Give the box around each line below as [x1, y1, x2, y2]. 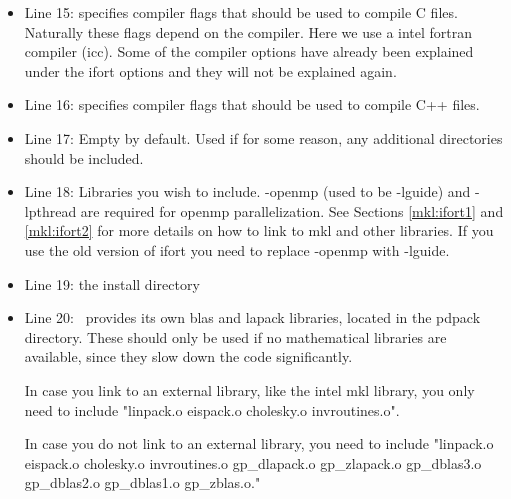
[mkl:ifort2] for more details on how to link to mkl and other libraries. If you [24, 220, 494, 241]
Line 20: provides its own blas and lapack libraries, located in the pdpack [24, 307, 481, 328]
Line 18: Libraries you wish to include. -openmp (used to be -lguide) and [24, 181, 471, 202]
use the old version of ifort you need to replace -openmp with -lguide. [24, 239, 450, 260]
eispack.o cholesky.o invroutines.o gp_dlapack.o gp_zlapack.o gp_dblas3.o [24, 452, 482, 473]
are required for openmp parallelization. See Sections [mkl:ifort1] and [80, 200, 504, 221]
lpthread [24, 200, 77, 221]
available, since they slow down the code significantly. [24, 346, 353, 367]
